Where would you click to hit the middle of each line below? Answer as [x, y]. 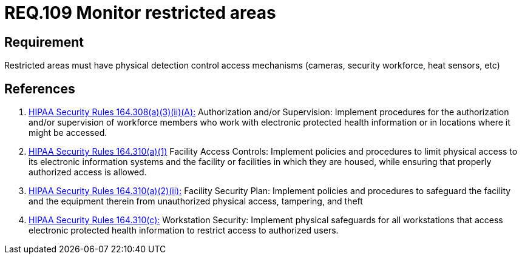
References [40, 89]
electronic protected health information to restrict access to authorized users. [184, 230]
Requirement [44, 42]
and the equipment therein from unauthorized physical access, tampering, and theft [196, 201]
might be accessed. [68, 133]
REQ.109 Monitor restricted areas [140, 13]
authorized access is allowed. [88, 172]
